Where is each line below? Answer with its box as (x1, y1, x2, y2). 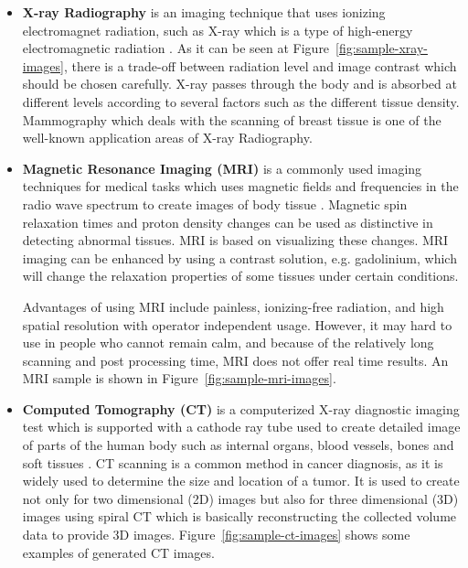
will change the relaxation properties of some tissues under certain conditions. (22, 266, 459, 285)
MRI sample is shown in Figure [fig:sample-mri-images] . (22, 369, 336, 388)
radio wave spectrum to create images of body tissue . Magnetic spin (22, 194, 408, 213)
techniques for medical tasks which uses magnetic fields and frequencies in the (22, 177, 459, 196)
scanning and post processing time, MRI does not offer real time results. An (22, 350, 449, 370)
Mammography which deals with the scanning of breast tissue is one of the (22, 110, 441, 129)
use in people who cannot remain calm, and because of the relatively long (22, 333, 434, 352)
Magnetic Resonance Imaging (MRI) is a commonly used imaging (22, 158, 422, 177)
